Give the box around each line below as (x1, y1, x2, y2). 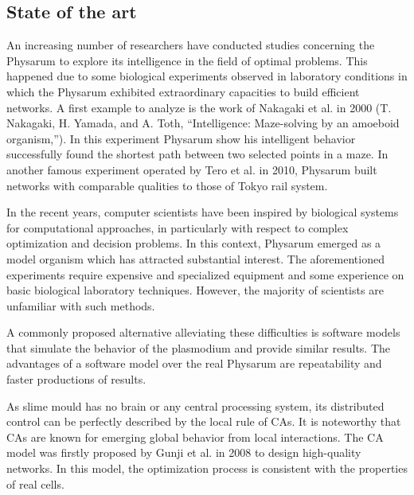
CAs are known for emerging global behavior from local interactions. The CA (6, 428, 384, 445)
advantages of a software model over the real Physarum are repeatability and (6, 355, 382, 372)
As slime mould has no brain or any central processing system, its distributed (6, 397, 385, 414)
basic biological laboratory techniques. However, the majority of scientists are (6, 282, 384, 298)
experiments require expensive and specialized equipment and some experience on (6, 266, 404, 283)
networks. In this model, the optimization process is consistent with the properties (6, 460, 408, 477)
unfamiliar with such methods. (6, 297, 155, 314)
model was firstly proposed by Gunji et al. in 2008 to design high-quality (6, 444, 361, 461)
